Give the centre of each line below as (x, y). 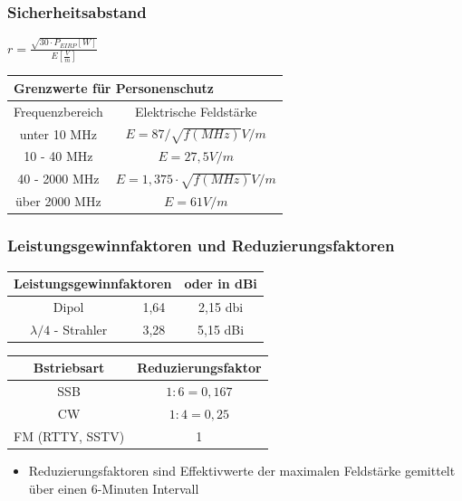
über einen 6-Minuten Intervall (114, 488)
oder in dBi (221, 284)
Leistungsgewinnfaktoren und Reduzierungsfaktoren (201, 246)
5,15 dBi (221, 329)
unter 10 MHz (58, 133)
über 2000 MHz (58, 201)
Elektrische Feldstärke (196, 111)
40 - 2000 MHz (58, 179)
